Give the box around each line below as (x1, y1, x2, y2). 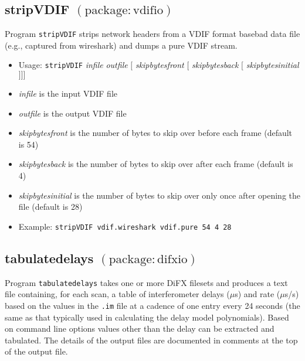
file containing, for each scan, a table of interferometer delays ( (5, 288, 230, 300)
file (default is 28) (18, 200, 83, 213)
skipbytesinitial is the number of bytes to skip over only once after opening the (18, 189, 301, 201)
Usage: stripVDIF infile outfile (18, 59, 128, 71)
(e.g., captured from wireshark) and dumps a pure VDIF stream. (5, 39, 238, 51)
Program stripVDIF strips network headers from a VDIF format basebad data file (5, 28, 300, 40)
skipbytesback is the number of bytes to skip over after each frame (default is (18, 158, 293, 170)
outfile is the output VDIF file (18, 107, 127, 119)
